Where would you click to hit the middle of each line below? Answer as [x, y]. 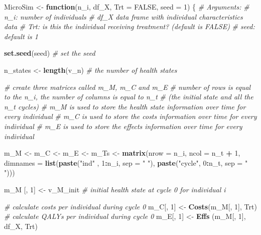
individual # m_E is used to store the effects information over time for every [123, 126]
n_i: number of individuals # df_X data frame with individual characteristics [123, 16]
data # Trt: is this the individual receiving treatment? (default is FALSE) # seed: [129, 26]
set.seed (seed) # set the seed [50, 53]
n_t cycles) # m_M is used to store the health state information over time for [125, 106]
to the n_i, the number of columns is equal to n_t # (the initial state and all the [129, 97]
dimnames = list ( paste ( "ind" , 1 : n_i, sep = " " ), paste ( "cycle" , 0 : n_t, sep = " [126, 162]
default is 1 [21, 36]
